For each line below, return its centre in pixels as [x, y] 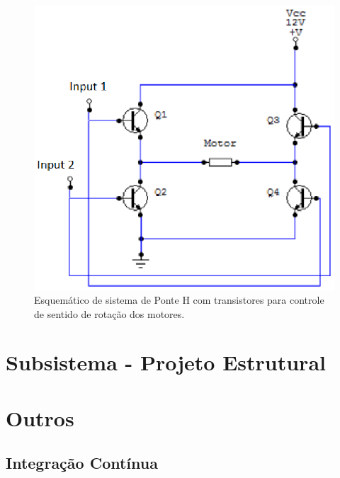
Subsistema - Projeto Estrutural [166, 362]
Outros [40, 417]
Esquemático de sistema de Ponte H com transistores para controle [179, 300]
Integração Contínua [82, 463]
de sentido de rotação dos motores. [109, 313]
